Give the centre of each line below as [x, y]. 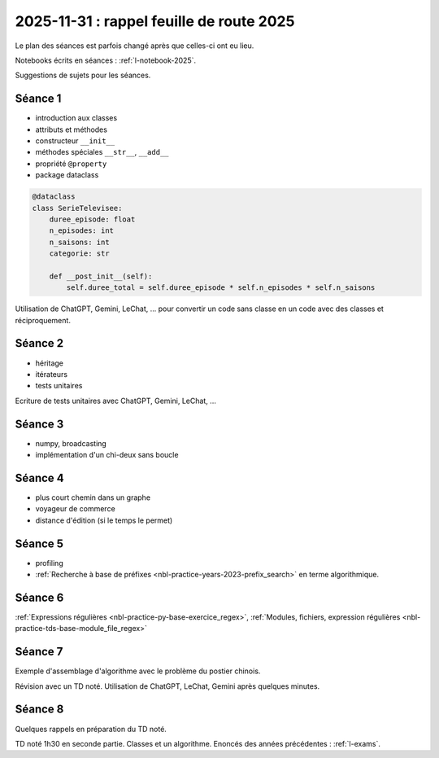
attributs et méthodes [71, 129]
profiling [50, 563]
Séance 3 [39, 424]
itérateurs [52, 374]
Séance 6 [39, 597]
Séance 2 [39, 343]
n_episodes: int [81, 231]
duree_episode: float [92, 219]
